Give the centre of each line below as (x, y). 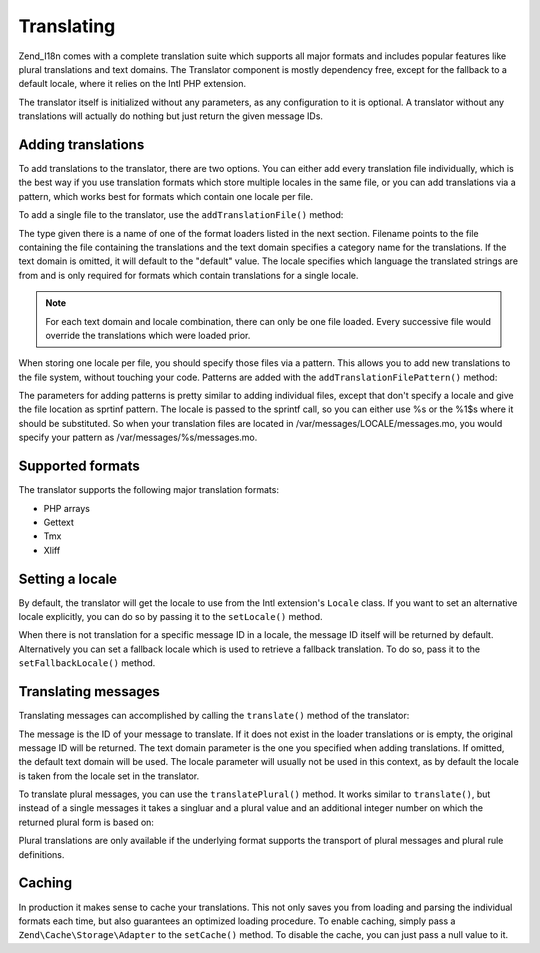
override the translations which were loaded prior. (148, 335)
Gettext (58, 522)
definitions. (41, 854)
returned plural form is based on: (86, 822)
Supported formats (79, 466)
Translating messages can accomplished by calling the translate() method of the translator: (214, 716)
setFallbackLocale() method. (87, 663)
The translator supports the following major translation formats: (149, 490)
